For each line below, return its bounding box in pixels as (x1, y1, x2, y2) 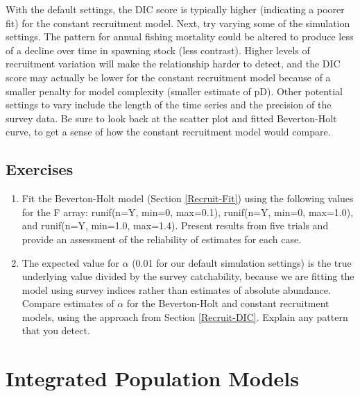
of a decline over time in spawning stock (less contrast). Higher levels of (6, 42, 310, 57)
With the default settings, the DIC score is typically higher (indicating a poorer (6, 2, 345, 16)
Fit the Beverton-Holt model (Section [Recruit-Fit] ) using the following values (22, 191, 354, 206)
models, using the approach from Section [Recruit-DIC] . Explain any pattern (22, 309, 348, 324)
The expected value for (22, 255, 119, 270)
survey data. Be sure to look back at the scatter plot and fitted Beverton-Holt (6, 110, 337, 125)
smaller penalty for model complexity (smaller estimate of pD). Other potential (6, 83, 343, 98)
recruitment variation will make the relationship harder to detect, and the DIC (6, 56, 341, 71)
